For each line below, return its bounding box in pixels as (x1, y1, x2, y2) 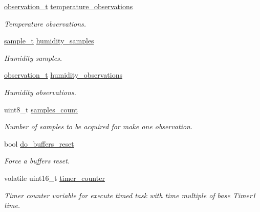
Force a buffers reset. (4, 155, 70, 166)
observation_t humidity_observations (4, 69, 122, 80)
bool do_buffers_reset (4, 138, 74, 149)
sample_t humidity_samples (4, 35, 94, 46)
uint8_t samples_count (4, 104, 78, 114)
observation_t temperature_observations (4, 1, 133, 11)
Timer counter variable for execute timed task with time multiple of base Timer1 (4, 190, 256, 200)
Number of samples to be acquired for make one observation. (4, 121, 193, 132)
